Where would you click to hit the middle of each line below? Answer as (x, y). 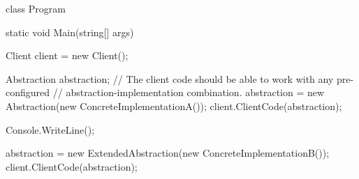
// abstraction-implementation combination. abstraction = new (189, 92)
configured (28, 92)
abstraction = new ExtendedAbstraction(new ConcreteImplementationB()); (168, 153)
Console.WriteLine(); (50, 129)
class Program (36, 8)
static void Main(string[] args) (70, 32)
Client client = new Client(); (67, 55)
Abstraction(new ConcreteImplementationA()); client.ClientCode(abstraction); (174, 106)
